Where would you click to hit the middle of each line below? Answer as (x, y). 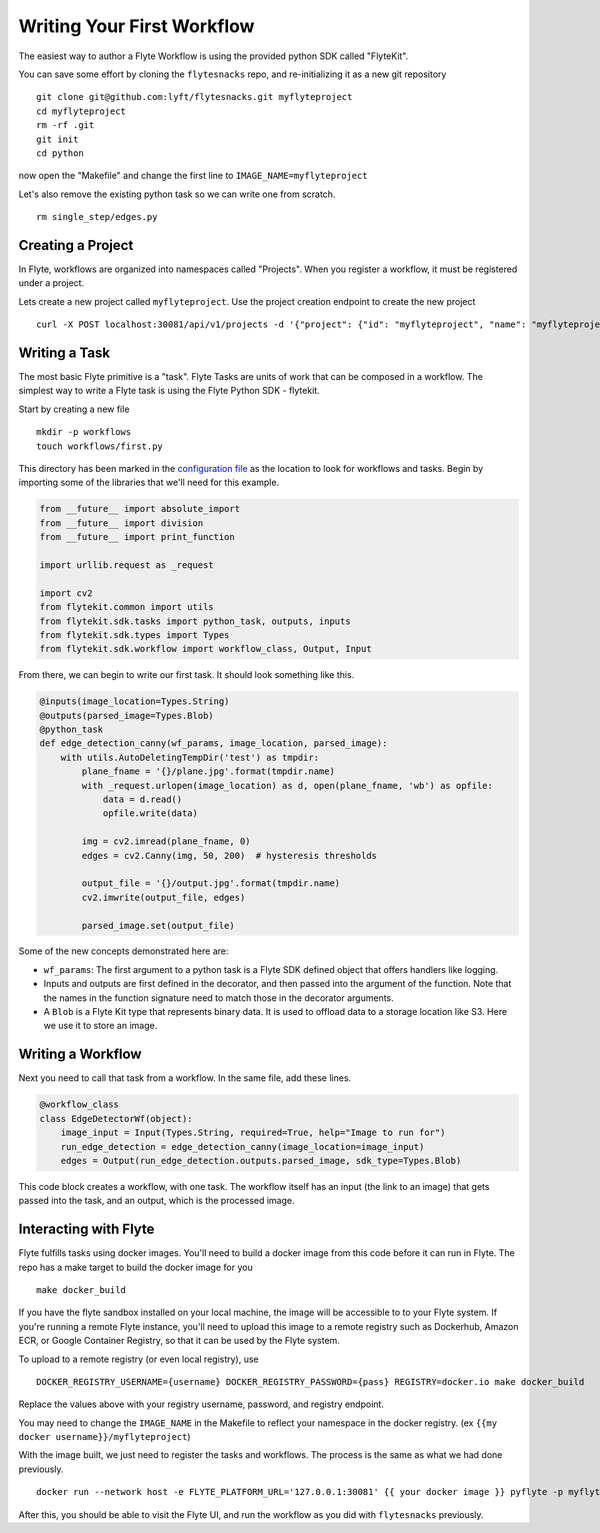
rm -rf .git (65, 125)
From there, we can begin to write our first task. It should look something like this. (186, 675)
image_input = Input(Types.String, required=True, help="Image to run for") (253, 1133)
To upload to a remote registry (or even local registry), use (138, 1359)
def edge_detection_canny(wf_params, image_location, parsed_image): (213, 743)
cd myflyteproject (81, 111)
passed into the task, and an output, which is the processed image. (156, 1201)
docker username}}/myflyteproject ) (104, 1437)
